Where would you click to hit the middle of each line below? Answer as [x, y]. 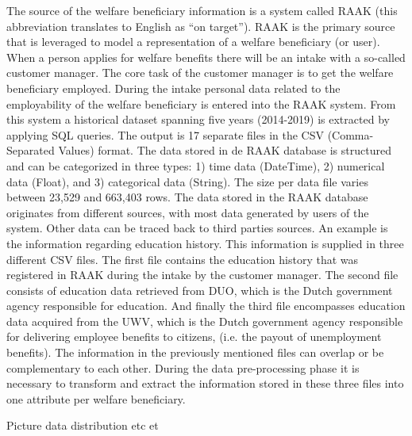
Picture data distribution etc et [83, 425]
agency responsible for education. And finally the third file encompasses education [206, 306]
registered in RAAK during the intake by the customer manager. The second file [202, 275]
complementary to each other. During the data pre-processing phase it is [183, 367]
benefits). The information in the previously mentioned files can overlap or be [195, 352]
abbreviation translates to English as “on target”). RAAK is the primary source [201, 26]
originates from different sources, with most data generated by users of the [188, 212]
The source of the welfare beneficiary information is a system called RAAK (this [202, 10]
